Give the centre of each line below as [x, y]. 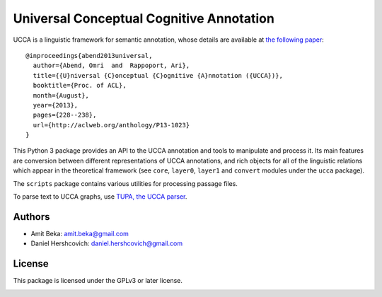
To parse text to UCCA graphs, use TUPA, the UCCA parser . [100, 197]
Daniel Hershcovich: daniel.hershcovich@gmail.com [107, 243]
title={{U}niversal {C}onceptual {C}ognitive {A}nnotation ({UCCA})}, [158, 75]
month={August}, [61, 95]
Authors [31, 217]
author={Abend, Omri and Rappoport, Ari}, [111, 66]
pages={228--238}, [65, 115]
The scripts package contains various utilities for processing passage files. [126, 183]
